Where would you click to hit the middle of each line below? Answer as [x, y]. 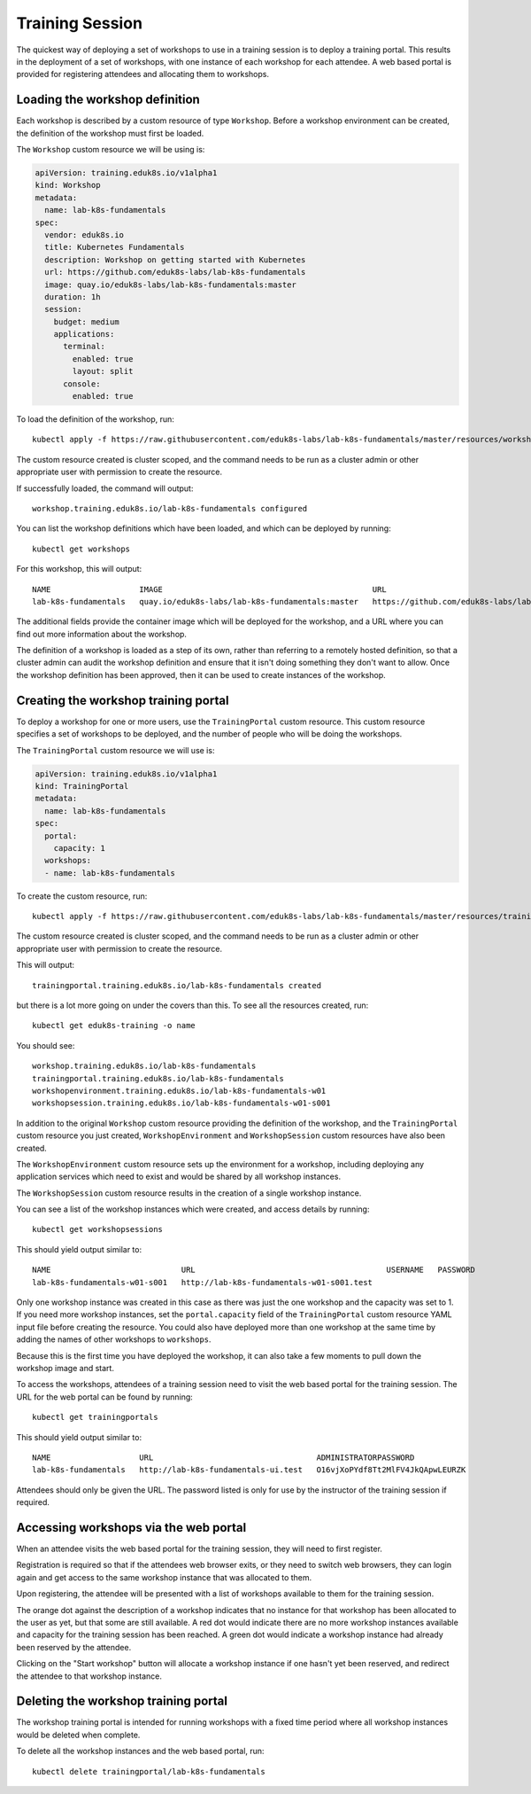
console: [82, 384]
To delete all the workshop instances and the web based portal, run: [140, 1751]
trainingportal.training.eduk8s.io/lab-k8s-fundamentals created [177, 985]
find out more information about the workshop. [102, 634]
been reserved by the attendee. [74, 1647]
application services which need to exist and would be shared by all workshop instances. [178, 1177]
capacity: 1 [80, 848]
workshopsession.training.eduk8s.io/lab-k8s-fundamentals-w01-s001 [181, 1103]
